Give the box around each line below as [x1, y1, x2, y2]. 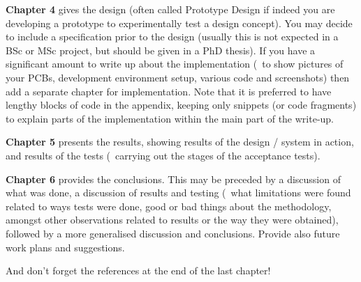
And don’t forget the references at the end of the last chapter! [6, 263, 271, 278]
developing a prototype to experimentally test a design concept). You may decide [6, 15, 353, 30]
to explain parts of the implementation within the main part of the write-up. [6, 111, 334, 125]
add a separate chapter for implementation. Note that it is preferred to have [6, 84, 332, 98]
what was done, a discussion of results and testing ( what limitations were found [6, 185, 351, 200]
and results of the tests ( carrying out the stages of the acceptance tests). [6, 148, 321, 162]
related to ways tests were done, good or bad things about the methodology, [6, 198, 332, 213]
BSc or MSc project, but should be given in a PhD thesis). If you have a [6, 42, 316, 57]
